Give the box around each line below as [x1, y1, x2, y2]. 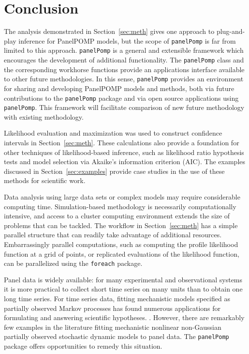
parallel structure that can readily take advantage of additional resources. [4, 230, 222, 240]
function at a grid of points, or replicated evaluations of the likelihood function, [4, 248, 239, 259]
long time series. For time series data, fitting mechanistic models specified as [4, 293, 230, 303]
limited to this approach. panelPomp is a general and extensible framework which [4, 45, 244, 55]
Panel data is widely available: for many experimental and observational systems [4, 274, 243, 284]
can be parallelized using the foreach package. [4, 258, 143, 268]
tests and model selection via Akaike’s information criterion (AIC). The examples [4, 156, 246, 167]
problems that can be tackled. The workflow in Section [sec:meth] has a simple [4, 220, 238, 230]
